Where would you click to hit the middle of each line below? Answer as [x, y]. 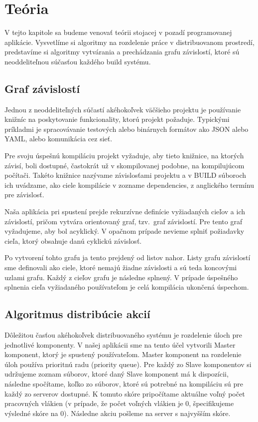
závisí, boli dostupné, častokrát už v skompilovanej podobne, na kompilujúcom [125, 165]
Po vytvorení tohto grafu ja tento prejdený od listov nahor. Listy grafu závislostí [128, 257]
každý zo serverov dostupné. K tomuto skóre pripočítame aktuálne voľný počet [125, 393]
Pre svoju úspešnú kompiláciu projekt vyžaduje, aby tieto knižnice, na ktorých [124, 156]
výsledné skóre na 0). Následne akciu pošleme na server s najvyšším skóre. [118, 413]
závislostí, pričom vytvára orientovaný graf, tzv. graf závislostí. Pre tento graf [124, 221]
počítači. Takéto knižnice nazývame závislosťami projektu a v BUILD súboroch [126, 175]
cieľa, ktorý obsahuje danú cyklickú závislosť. [73, 240]
